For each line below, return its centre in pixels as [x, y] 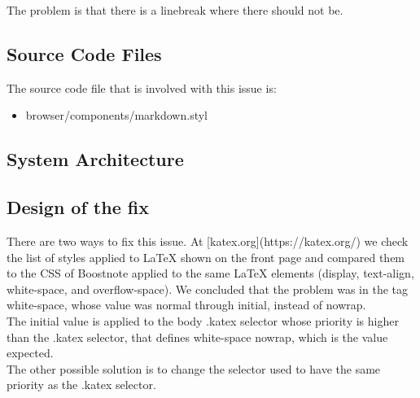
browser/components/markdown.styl [116, 115]
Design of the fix [78, 207]
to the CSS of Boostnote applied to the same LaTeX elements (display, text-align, [210, 273]
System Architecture [95, 159]
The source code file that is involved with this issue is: [142, 87]
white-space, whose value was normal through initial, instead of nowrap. [186, 305]
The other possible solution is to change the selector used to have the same [194, 368]
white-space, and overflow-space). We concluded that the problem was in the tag [207, 289]
